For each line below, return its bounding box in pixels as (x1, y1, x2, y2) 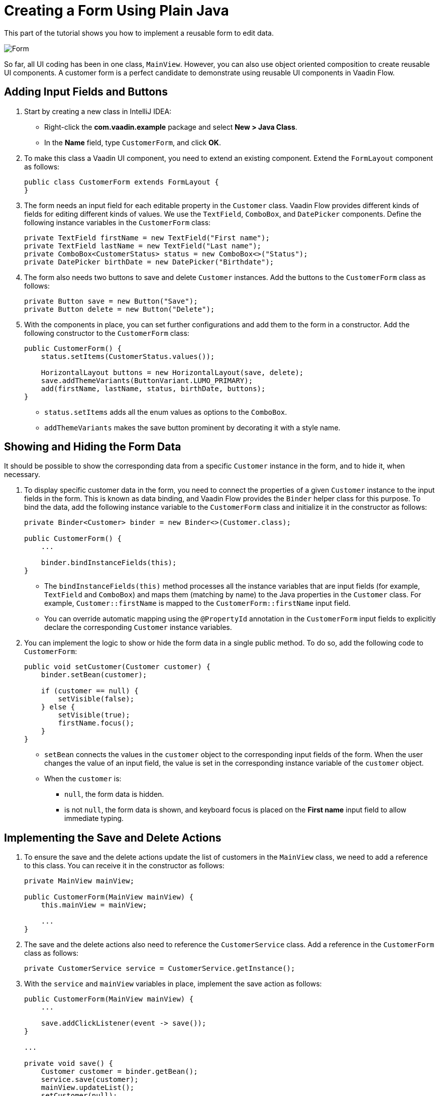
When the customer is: (44, 774, 122, 783)
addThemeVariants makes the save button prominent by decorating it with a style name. (44, 423, 341, 432)
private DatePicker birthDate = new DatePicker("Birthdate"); (24, 257, 274, 266)
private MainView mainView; (24, 877, 135, 885)
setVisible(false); (58, 695, 135, 703)
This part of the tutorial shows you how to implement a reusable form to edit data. (4, 28, 274, 37)
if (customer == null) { (41, 687, 139, 695)
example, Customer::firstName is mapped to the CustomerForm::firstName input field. (44, 599, 351, 608)
